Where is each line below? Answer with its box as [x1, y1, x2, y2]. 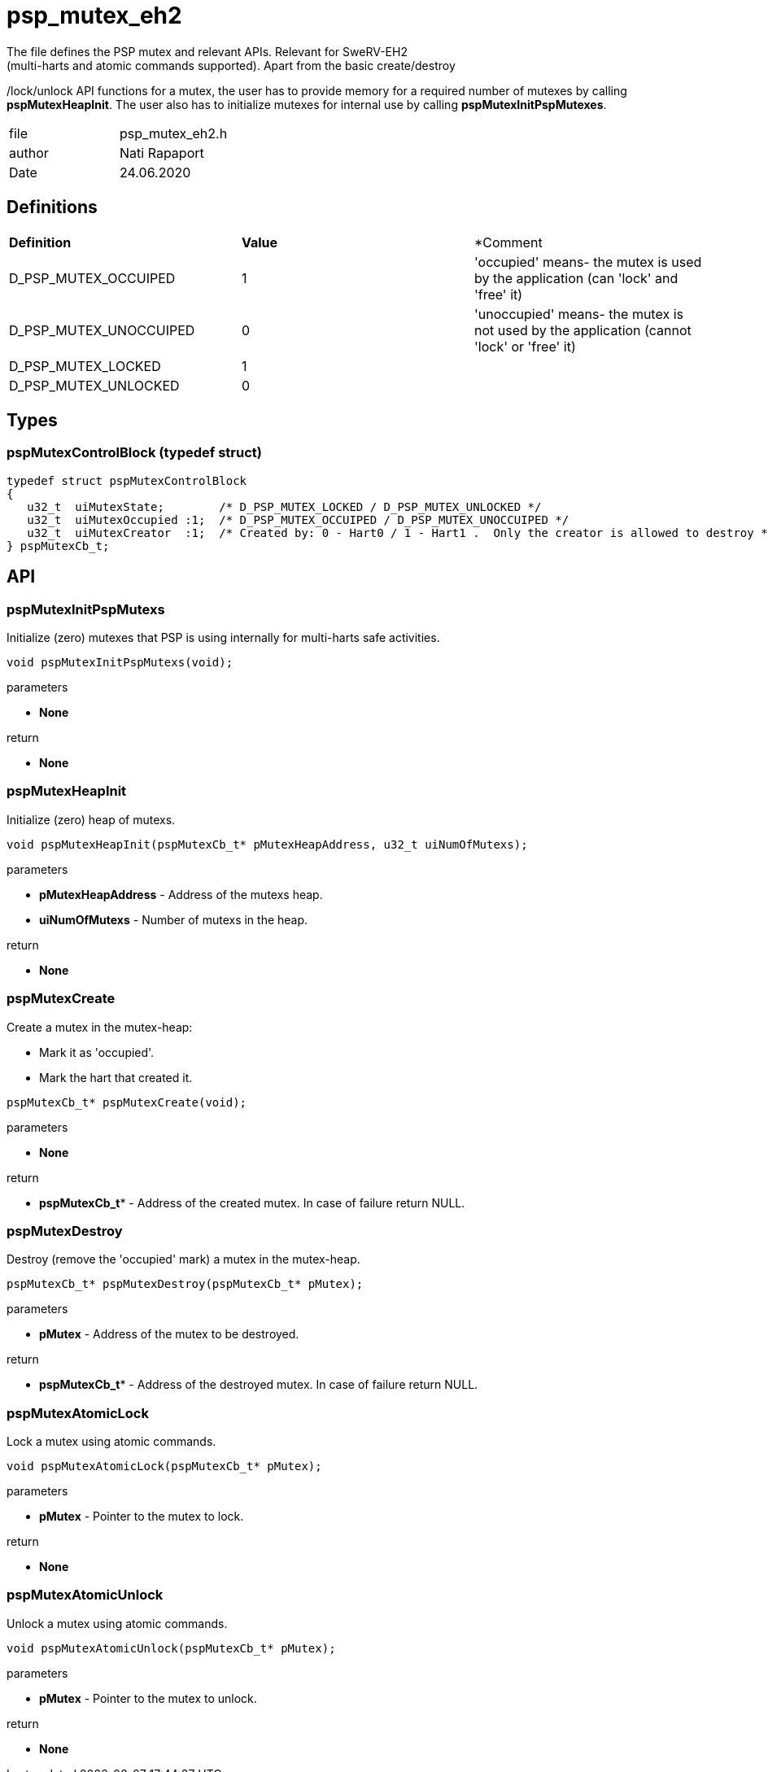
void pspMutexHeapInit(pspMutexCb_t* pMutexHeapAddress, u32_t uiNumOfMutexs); [7, 837, 528, 851]
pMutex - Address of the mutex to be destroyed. [39, 1327, 299, 1342]
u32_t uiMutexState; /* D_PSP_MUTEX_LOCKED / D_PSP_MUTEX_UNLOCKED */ [27, 500, 542, 513]
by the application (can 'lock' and [473, 269, 679, 286]
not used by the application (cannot [473, 321, 692, 338]
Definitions [7, 197, 98, 218]
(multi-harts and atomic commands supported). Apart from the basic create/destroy [7, 58, 456, 72]
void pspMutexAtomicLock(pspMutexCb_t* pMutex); [7, 1460, 322, 1473]
